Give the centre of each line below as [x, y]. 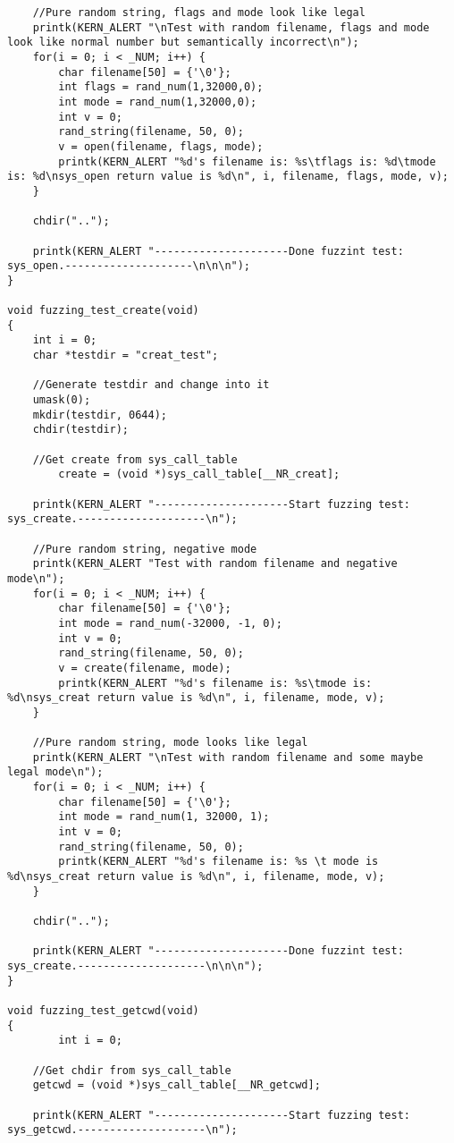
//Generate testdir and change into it [151, 385]
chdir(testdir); [81, 430]
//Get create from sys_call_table [135, 459]
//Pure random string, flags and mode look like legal [199, 13]
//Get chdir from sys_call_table [132, 1070]
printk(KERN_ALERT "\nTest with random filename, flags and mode [231, 27]
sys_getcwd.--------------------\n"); [122, 1130]
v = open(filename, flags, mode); [161, 146]
